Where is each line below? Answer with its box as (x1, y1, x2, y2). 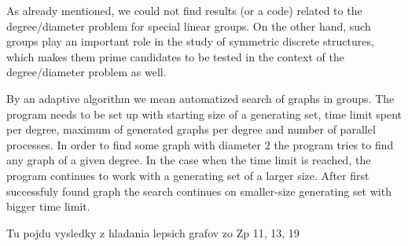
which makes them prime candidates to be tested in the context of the (6, 48, 344, 64)
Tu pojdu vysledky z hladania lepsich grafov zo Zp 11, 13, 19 (6, 224, 300, 240)
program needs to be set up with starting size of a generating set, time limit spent (6, 105, 402, 122)
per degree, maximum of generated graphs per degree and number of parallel (6, 121, 376, 138)
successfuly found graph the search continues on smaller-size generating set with (6, 182, 391, 199)
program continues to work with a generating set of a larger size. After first (6, 167, 369, 183)
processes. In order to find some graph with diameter (6, 136, 262, 152)
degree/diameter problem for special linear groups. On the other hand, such (6, 17, 371, 34)
